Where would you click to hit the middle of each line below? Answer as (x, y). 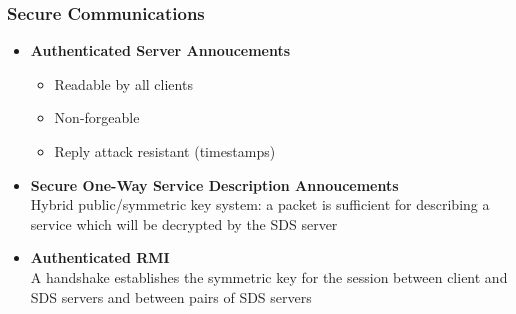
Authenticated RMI (100, 257)
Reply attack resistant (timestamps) (165, 151)
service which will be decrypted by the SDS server (184, 223)
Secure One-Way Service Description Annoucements (214, 184)
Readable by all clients (123, 83)
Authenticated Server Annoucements (160, 50)
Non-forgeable (97, 117)
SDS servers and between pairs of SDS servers (171, 296)
